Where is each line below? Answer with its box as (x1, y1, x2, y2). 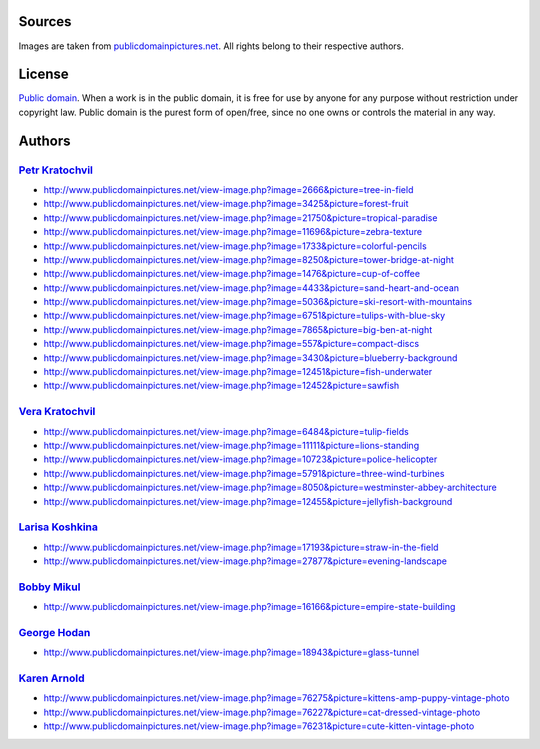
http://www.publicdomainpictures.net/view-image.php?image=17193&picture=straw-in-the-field (43, 541, 439, 553)
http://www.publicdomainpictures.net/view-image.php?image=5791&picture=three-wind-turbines (43, 467, 445, 479)
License (18, 66, 69, 83)
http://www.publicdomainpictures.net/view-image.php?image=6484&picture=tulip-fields (43, 425, 409, 437)
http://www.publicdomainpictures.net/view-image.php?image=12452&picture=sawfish (43, 380, 400, 392)
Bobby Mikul (18, 580, 81, 594)
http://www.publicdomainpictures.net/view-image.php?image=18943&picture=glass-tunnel (43, 646, 420, 659)
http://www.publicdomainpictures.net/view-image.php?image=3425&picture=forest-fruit (43, 198, 409, 210)
